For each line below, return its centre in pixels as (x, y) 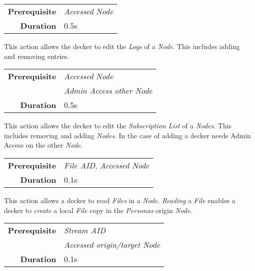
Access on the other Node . (43, 145)
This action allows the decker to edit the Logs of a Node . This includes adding (122, 46)
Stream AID (85, 230)
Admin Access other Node (108, 91)
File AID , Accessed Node (106, 165)
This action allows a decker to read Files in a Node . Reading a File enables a (120, 200)
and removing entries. (37, 56)
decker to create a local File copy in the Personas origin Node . (98, 210)
